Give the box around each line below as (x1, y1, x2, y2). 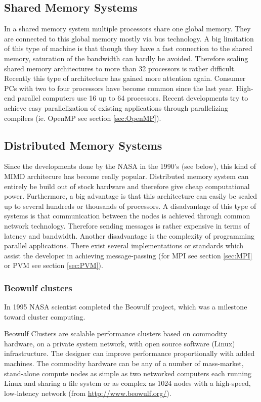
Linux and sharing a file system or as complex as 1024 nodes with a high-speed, (4, 378, 251, 388)
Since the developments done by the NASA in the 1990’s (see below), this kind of (4, 161, 256, 171)
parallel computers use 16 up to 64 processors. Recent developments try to (17, 93, 248, 103)
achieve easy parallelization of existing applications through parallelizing (4, 102, 228, 113)
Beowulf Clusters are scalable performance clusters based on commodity (4, 328, 228, 339)
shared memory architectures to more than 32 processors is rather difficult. (4, 63, 236, 73)
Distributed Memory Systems (4, 137, 162, 153)
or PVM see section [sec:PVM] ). (4, 260, 103, 271)
